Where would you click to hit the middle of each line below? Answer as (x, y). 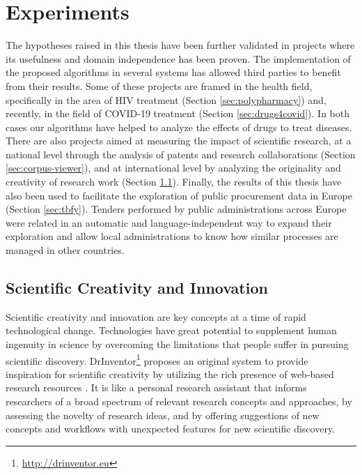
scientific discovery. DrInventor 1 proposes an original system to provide (157, 359)
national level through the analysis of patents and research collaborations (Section (181, 154)
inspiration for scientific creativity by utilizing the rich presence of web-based (170, 374)
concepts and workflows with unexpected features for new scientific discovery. (171, 429)
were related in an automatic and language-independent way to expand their (169, 222)
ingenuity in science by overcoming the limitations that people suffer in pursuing (177, 344)
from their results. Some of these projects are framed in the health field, (159, 85)
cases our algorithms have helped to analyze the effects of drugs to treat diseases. (179, 127)
